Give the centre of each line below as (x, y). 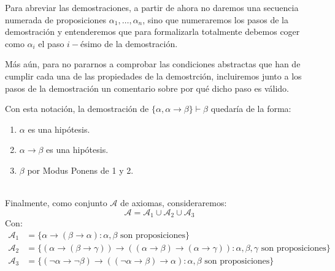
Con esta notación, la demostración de (77, 109)
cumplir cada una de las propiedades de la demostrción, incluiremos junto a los (153, 76)
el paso (51, 43)
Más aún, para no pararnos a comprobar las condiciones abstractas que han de (153, 64)
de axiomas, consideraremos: (173, 203)
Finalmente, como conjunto (56, 203)
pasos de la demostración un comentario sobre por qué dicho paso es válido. (147, 88)
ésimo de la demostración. (129, 43)
